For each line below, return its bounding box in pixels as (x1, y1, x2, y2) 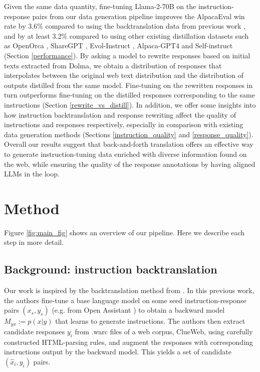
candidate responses (4, 326, 65, 336)
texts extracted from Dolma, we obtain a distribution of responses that (4, 60, 222, 70)
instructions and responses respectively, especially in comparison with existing (4, 119, 243, 130)
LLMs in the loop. (4, 168, 60, 179)
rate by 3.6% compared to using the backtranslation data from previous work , (4, 21, 245, 31)
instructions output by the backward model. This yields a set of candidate (4, 346, 231, 357)
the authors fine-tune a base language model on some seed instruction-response (4, 295, 246, 305)
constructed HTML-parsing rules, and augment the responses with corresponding (4, 336, 253, 347)
